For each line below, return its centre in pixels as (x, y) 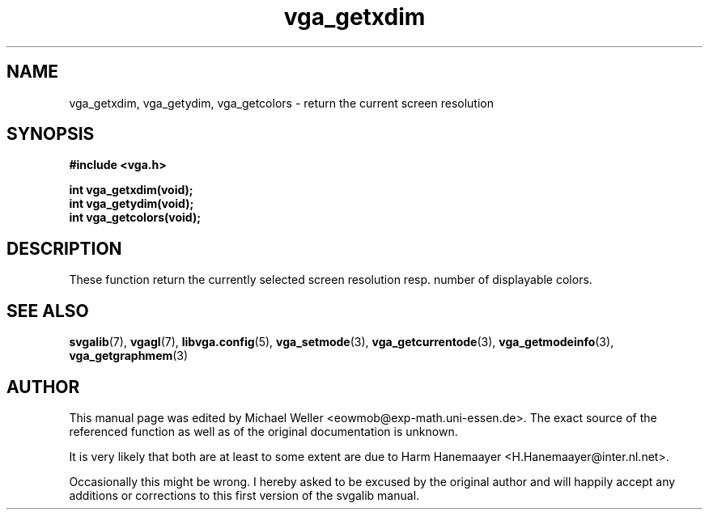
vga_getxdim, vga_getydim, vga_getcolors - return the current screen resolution (281, 103)
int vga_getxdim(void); (131, 190)
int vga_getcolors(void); (135, 218)
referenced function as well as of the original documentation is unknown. (263, 431)
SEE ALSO (48, 311)
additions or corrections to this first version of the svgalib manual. (244, 495)
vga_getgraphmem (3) (129, 356)
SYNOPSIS (51, 134)
